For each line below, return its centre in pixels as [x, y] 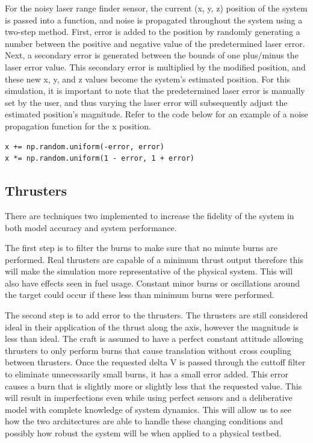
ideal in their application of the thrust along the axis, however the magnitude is [152, 327]
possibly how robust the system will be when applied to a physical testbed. [143, 433]
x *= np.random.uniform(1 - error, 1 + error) [100, 159]
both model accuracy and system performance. [91, 227]
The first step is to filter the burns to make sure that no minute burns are [141, 248]
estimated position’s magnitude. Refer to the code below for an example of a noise [156, 114]
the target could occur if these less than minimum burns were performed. [140, 295]
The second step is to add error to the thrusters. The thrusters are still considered [156, 315]
